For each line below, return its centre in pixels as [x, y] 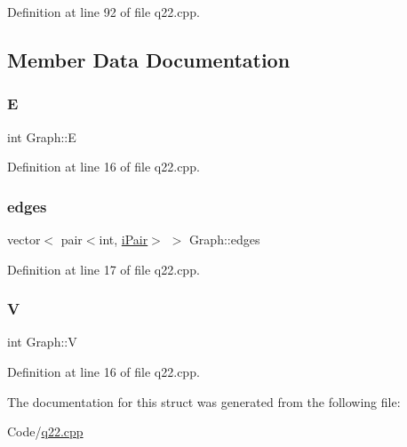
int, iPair [124, 239]
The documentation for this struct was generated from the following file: [204, 401]
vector [24, 239]
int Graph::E [42, 136]
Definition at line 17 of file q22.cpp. [104, 269]
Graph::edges [224, 239]
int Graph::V [42, 342]
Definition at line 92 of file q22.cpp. [104, 12]
